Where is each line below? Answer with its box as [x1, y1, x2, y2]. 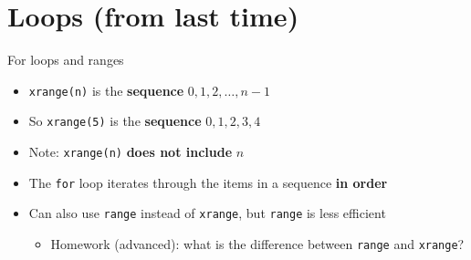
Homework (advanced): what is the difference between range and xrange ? [50, 234, 465, 253]
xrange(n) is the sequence [28, 80, 184, 99]
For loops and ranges [7, 50, 124, 69]
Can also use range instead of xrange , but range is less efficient [28, 203, 386, 223]
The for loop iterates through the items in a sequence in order [28, 172, 388, 192]
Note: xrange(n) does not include [28, 142, 233, 161]
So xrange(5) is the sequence [28, 111, 202, 130]
